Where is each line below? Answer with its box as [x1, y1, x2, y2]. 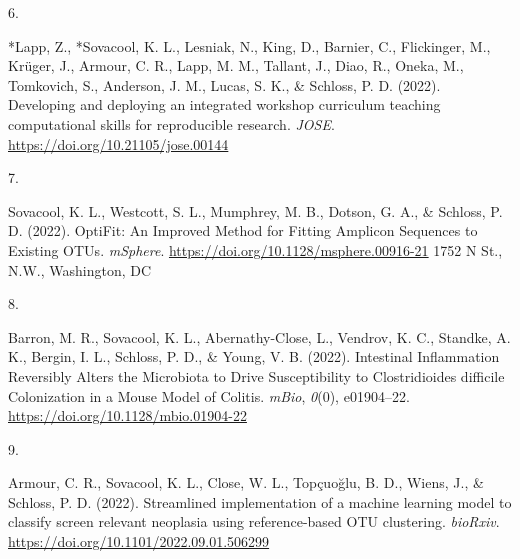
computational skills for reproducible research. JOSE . [8, 113, 335, 134]
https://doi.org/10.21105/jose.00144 [8, 133, 229, 154]
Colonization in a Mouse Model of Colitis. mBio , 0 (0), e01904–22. [8, 385, 410, 406]
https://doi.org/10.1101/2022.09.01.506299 [8, 531, 270, 552]
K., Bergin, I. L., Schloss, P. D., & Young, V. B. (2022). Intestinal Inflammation [8, 346, 500, 367]
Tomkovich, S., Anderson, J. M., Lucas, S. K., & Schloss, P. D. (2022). [8, 74, 441, 95]
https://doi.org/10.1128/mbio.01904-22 [8, 405, 247, 426]
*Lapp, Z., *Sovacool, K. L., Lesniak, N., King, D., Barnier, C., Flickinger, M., [8, 35, 491, 56]
